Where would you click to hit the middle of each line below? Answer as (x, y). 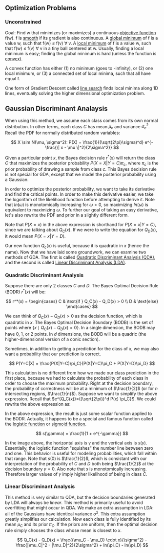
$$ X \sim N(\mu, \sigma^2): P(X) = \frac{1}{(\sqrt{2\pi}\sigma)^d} (77, 142)
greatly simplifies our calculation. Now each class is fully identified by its (78, 519)
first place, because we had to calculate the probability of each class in (77, 378)
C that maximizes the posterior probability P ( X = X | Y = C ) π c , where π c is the (82, 163)
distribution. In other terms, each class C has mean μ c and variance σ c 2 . (77, 126)
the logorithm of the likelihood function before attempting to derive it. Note (80, 200)
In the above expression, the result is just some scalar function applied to (79, 414)
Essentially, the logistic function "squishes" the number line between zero (79, 448)
